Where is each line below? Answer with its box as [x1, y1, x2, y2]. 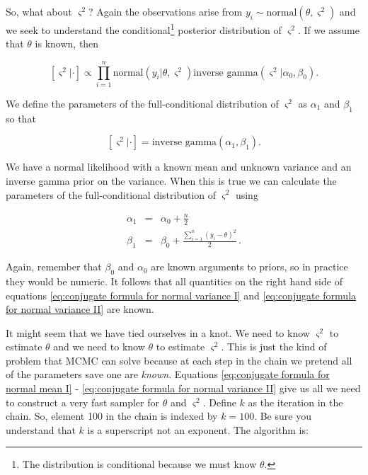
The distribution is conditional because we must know [22, 457, 257, 471]
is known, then [35, 36, 99, 51]
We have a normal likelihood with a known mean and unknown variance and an [6, 159, 352, 174]
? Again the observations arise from [88, 4, 243, 18]
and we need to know [53, 339, 145, 354]
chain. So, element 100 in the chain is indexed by [6, 408, 218, 423]
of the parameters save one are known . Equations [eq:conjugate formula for [6, 367, 330, 382]
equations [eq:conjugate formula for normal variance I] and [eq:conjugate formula [6, 287, 357, 302]
